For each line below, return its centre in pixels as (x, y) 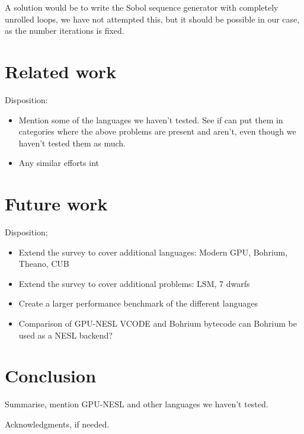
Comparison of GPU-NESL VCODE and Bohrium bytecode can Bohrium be (158, 323)
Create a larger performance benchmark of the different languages (138, 303)
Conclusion (51, 376)
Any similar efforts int (59, 163)
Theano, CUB (44, 264)
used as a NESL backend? (65, 335)
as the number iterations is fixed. (65, 31)
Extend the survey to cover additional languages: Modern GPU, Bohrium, (153, 252)
